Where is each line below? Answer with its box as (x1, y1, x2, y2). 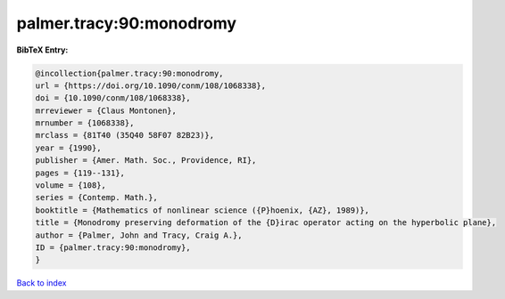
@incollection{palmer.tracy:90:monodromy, (35, 68, 224, 78)
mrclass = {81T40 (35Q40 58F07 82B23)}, (35, 130, 214, 141)
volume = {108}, (35, 181, 107, 190)
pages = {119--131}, (35, 167, 125, 178)
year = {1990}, (35, 142, 102, 153)
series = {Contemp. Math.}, (35, 192, 158, 203)
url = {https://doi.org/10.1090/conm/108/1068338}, (35, 80, 267, 91)
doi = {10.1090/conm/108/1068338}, (35, 93, 191, 103)
